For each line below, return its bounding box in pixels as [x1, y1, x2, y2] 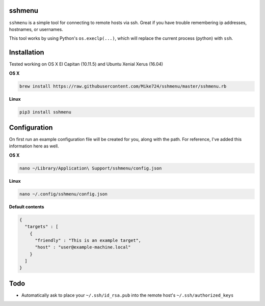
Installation [9, 48, 44, 56]
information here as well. [9, 143, 59, 149]
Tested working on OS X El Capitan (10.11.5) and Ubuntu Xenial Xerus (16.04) [9, 61, 163, 67]
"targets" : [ [25, 224, 59, 229]
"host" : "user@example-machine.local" [35, 245, 131, 250]
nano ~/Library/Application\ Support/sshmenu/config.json [19, 165, 162, 171]
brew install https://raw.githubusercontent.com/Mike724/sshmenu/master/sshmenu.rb [19, 83, 227, 89]
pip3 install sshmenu [19, 109, 72, 115]
